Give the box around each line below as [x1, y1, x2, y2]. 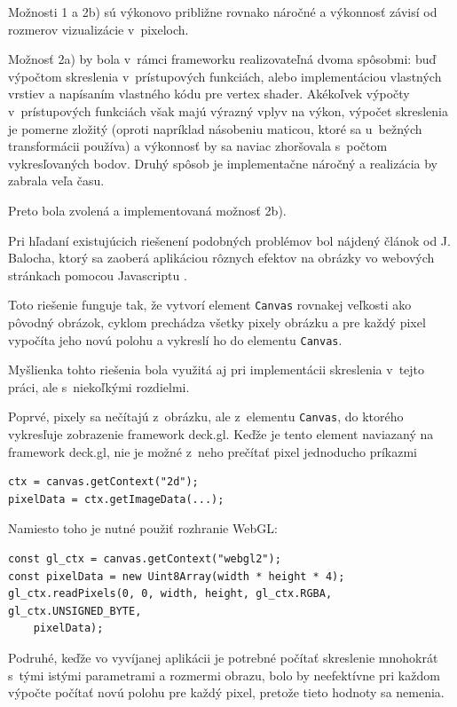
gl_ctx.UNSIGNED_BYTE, [8, 604, 142, 617]
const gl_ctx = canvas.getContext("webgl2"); [8, 553, 281, 566]
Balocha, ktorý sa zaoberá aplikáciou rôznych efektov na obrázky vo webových [8, 248, 435, 267]
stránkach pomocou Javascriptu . [8, 265, 187, 284]
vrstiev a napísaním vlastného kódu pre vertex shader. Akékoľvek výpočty [8, 84, 410, 103]
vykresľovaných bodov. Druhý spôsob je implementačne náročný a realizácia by [8, 153, 437, 172]
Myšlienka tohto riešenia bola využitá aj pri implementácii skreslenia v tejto [8, 360, 425, 379]
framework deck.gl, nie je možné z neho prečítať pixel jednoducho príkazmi [8, 442, 417, 460]
